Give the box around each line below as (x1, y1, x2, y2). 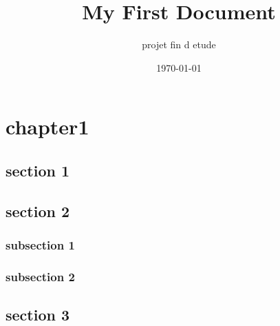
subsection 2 (6, 267, 75, 285)
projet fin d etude (142, 37, 216, 52)
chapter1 (6, 112, 89, 141)
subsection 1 (6, 236, 75, 253)
